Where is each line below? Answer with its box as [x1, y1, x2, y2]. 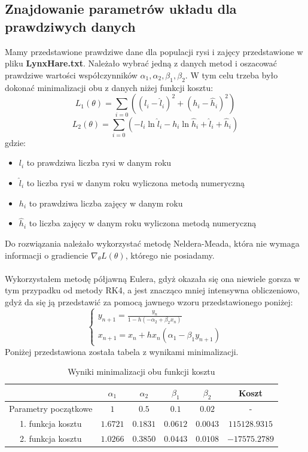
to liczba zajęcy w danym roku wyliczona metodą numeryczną [29, 217, 257, 229]
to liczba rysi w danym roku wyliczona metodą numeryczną [26, 177, 245, 189]
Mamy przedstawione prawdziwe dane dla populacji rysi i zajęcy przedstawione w [5, 45, 303, 57]
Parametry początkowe [9, 402, 93, 414]
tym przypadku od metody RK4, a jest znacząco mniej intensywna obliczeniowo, [5, 284, 300, 296]
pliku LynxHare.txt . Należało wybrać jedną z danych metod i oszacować [5, 57, 277, 69]
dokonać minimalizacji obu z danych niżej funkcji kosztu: [5, 81, 214, 93]
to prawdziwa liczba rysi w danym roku [26, 156, 172, 169]
